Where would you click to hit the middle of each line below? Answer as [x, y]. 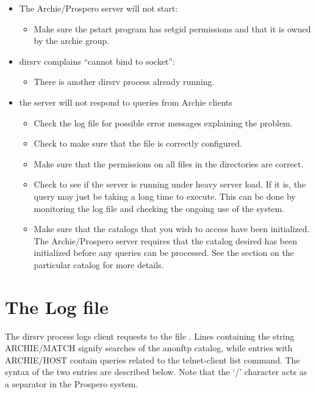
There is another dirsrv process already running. [124, 82]
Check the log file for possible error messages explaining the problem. [163, 122]
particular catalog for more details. [99, 264]
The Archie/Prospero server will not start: [99, 8]
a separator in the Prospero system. [72, 384]
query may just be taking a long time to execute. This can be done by [165, 196]
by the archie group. [71, 41]
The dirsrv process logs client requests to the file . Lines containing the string [150, 336]
